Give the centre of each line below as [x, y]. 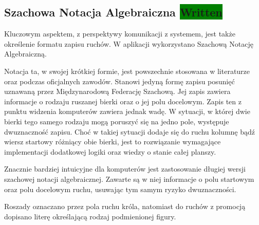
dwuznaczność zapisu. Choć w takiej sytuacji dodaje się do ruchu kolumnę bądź [130, 131]
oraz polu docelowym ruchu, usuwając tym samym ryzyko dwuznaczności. [120, 189]
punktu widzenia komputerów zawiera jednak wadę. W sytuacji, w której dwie [127, 111]
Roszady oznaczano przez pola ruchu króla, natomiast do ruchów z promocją [125, 206]
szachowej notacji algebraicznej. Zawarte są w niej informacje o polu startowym [129, 179]
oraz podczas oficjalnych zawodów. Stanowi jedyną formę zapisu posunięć [119, 81]
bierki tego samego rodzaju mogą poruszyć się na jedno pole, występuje [117, 121]
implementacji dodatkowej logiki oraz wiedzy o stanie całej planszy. [110, 151]
